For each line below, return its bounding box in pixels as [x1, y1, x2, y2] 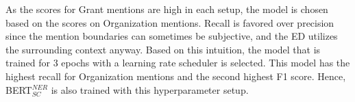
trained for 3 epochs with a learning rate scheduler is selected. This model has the [5, 55, 350, 70]
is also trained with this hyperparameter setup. [51, 82, 249, 97]
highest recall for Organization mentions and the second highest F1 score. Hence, [5, 68, 346, 83]
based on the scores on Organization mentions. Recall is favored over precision [5, 15, 334, 29]
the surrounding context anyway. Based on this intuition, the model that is [5, 42, 321, 56]
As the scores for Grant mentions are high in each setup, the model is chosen [5, 2, 328, 16]
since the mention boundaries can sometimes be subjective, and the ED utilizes [5, 29, 338, 43]
